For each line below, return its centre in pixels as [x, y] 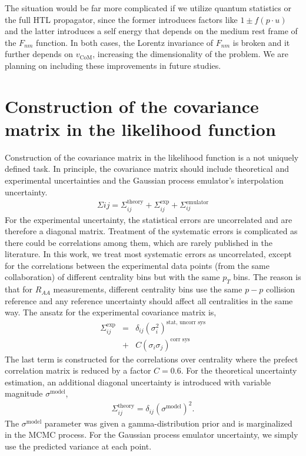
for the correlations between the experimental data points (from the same [137, 265]
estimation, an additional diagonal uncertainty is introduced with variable [138, 382]
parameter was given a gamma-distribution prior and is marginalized [168, 423]
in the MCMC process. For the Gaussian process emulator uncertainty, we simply [152, 435]
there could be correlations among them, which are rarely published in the [139, 242]
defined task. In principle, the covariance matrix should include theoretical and [147, 169]
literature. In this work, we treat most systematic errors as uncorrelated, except [148, 254]
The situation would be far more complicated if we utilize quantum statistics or [148, 8]
